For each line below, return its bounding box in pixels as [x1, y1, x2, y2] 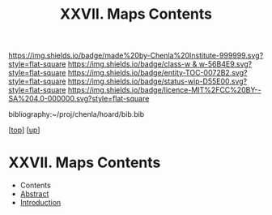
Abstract [19, 189, 49, 199]
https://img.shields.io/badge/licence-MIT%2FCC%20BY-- [67, 85, 261, 95]
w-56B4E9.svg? [198, 59, 253, 69]
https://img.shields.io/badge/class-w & [67, 59, 198, 69]
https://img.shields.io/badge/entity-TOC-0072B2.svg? [67, 68, 248, 78]
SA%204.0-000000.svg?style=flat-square [8, 94, 150, 104]
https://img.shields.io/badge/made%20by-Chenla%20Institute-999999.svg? [8, 50, 264, 61]
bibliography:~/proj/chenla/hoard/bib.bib [8, 110, 145, 119]
